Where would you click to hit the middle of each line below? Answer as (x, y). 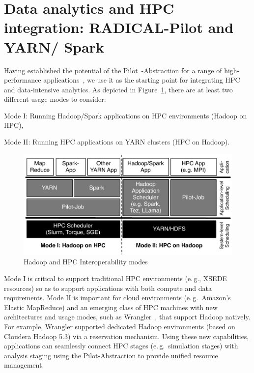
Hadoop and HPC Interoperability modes (86, 262)
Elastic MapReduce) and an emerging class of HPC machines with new (111, 307)
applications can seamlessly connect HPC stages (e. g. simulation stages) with (121, 346)
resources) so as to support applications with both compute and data (108, 288)
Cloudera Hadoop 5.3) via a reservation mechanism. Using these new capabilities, (127, 336)
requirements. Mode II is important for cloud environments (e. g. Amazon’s (117, 298)
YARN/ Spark (54, 46)
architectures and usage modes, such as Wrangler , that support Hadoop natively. (127, 317)
